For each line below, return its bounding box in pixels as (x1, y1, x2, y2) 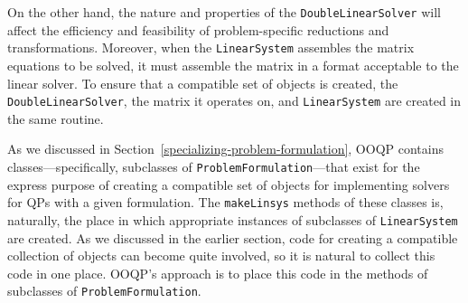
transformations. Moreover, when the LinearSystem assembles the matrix (7, 38, 415, 57)
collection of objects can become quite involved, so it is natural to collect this (7, 246, 435, 265)
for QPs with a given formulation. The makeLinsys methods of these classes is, (7, 193, 444, 212)
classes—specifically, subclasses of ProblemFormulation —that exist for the (7, 156, 420, 175)
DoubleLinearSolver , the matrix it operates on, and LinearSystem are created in (7, 91, 461, 110)
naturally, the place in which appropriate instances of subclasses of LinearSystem (7, 210, 458, 229)
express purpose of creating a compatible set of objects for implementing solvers (7, 175, 450, 194)
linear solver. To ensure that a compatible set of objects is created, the (7, 73, 398, 92)
